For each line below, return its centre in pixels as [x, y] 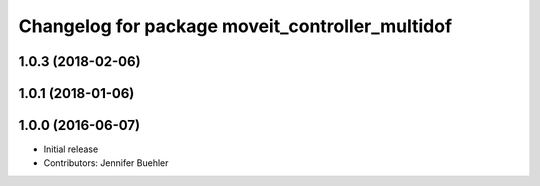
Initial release [71, 149]
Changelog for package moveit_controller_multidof [235, 26]
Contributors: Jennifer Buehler [106, 163]
